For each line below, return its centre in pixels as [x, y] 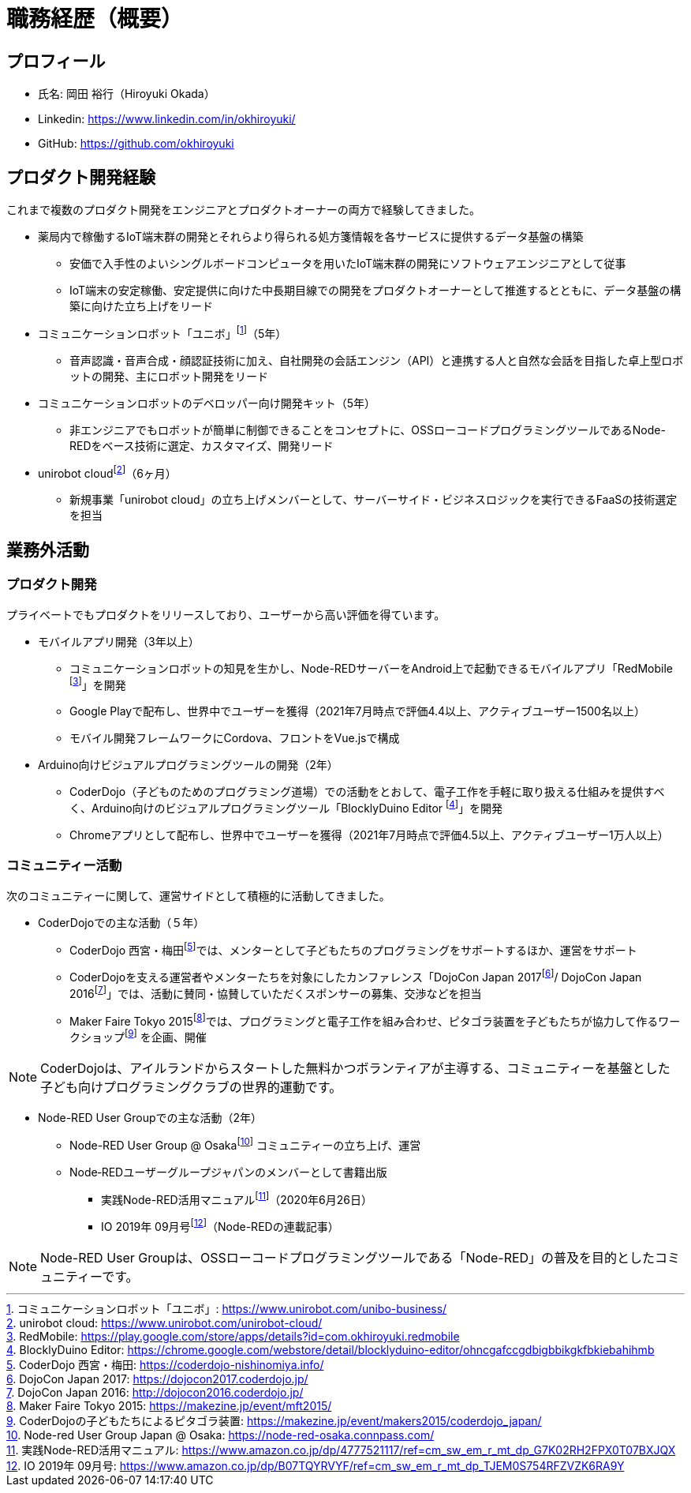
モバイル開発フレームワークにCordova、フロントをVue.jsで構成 [235, 738]
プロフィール [56, 61]
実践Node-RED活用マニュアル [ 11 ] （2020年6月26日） [237, 1198]
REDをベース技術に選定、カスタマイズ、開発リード [202, 445]
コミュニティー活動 [64, 866]
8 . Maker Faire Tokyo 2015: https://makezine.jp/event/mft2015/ [169, 1405]
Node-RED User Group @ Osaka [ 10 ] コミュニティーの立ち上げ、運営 [245, 1144]
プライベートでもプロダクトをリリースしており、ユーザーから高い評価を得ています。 [226, 614]
